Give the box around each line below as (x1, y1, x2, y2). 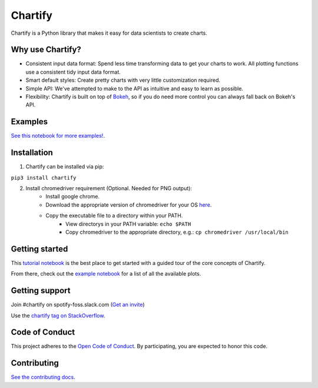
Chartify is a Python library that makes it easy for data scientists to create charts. (11, 29, 207, 37)
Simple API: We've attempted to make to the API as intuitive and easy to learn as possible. (25, 85, 244, 92)
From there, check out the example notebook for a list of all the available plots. (11, 270, 201, 277)
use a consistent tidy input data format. (25, 68, 121, 75)
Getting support (11, 286, 71, 296)
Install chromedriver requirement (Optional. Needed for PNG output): (25, 185, 193, 191)
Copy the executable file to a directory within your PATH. (45, 212, 183, 219)
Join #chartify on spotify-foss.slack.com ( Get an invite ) (11, 301, 145, 309)
